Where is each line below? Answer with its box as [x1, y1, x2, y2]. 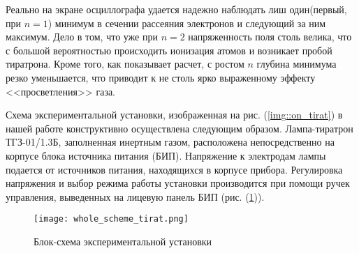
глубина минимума [256, 56, 337, 71]
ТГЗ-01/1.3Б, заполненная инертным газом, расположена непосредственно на [6, 135, 335, 149]
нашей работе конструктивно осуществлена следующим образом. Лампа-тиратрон [6, 121, 353, 135]
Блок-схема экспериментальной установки [34, 233, 212, 248]
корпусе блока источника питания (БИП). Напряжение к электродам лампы [6, 148, 326, 162]
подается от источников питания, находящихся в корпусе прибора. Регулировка [6, 162, 343, 176]
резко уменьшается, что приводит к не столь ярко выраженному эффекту [6, 70, 316, 84]
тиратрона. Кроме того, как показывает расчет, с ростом [6, 56, 244, 71]
